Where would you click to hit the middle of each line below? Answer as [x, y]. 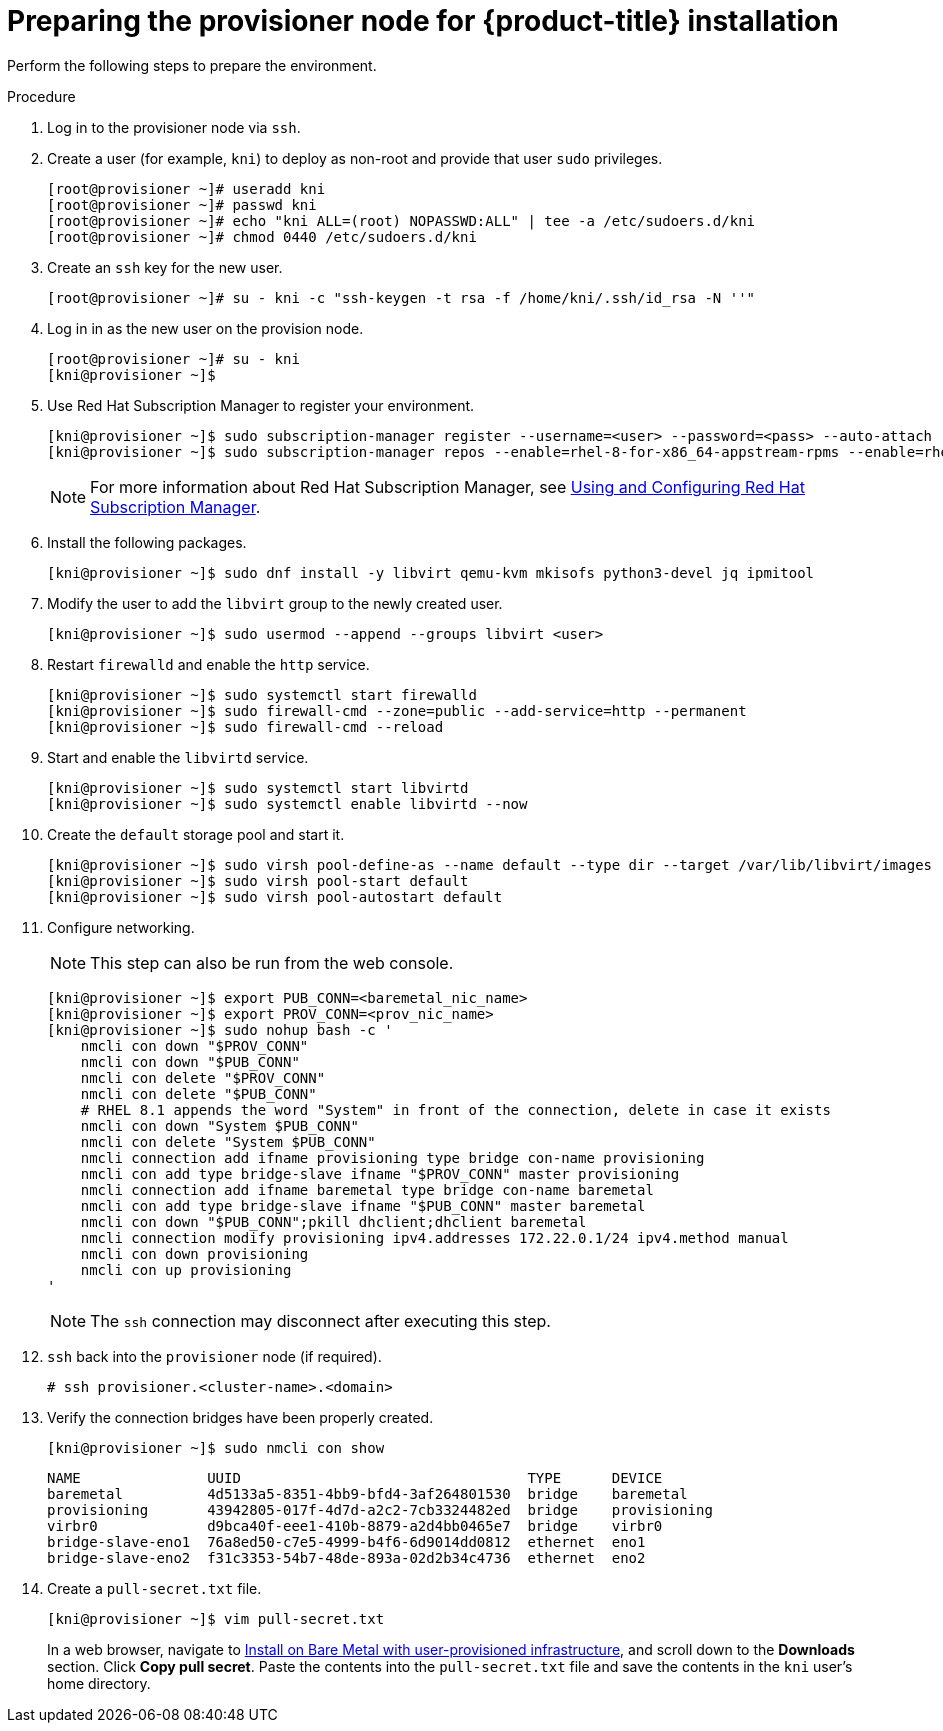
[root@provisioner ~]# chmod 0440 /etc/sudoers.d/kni [262, 236]
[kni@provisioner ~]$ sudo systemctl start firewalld [262, 694]
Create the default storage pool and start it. [196, 834]
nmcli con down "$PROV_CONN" [194, 1045]
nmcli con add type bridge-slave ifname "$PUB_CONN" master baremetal [363, 1205]
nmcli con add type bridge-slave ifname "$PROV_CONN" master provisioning [380, 1173]
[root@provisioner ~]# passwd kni [182, 204]
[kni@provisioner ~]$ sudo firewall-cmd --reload [245, 726]
